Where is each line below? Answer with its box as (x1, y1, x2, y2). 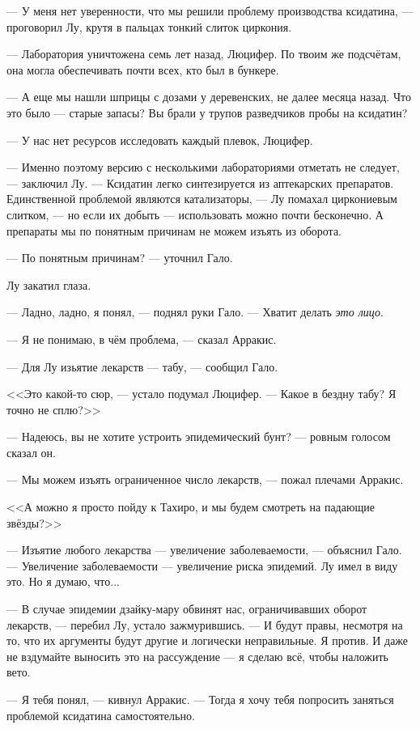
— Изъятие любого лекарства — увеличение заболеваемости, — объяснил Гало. (6, 541, 402, 558)
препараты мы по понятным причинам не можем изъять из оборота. (6, 222, 342, 239)
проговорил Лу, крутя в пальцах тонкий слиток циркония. (6, 18, 292, 35)
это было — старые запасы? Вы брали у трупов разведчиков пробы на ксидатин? (6, 104, 408, 121)
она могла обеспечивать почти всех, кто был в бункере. (6, 61, 279, 78)
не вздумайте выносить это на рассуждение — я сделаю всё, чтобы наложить (6, 647, 388, 664)
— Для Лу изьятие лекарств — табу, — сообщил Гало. (6, 358, 278, 375)
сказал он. (6, 443, 56, 460)
